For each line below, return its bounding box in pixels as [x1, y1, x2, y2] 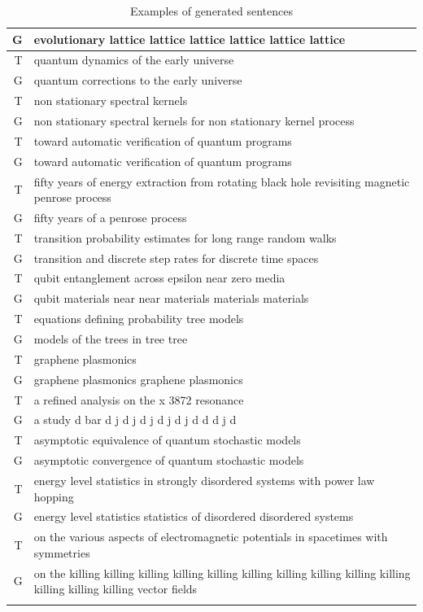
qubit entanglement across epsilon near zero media [33, 269, 286, 286]
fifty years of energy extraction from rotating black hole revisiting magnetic [33, 173, 410, 190]
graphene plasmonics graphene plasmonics [33, 370, 243, 387]
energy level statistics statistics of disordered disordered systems [33, 508, 354, 525]
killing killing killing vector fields [33, 580, 198, 597]
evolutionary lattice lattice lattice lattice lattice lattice [33, 30, 346, 47]
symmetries [33, 544, 90, 561]
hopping [33, 487, 74, 505]
